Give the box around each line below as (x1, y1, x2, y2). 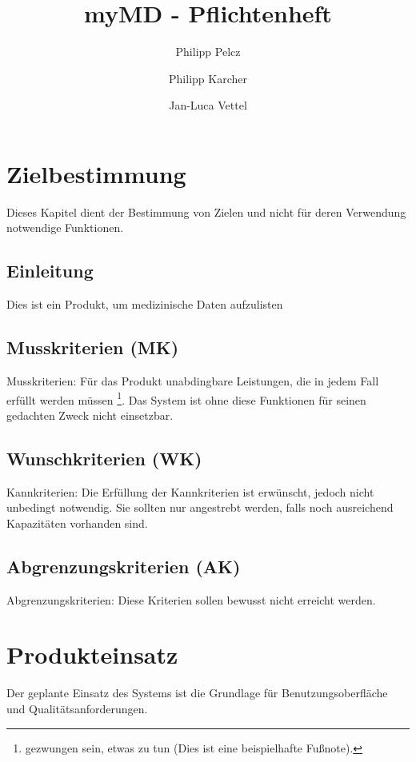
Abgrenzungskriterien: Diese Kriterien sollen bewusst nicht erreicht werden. (6, 591, 376, 608)
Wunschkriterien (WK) (6, 445, 202, 470)
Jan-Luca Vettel (169, 97, 247, 114)
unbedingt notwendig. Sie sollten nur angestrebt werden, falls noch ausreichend (6, 499, 394, 516)
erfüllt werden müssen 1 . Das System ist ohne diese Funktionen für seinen (6, 389, 366, 408)
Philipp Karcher (169, 70, 247, 86)
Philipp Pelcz (175, 43, 241, 60)
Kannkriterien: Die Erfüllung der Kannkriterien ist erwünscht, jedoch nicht (6, 483, 374, 500)
